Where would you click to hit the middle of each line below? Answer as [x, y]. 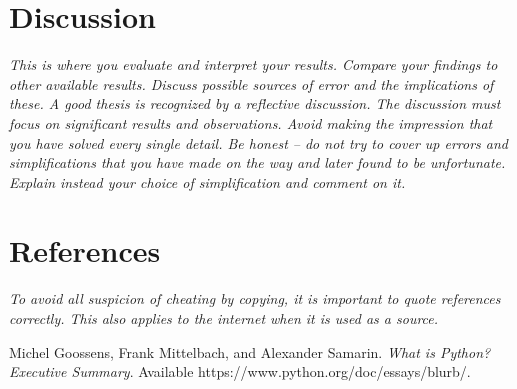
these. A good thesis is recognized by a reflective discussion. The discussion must [255, 103]
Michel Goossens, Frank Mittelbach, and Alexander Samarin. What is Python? [250, 351]
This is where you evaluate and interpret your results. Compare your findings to [253, 64]
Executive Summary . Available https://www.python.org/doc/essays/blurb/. [240, 371]
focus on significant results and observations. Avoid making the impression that [251, 122]
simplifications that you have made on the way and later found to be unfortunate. [257, 162]
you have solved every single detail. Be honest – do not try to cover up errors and [259, 142]
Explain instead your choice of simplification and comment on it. [207, 181]
